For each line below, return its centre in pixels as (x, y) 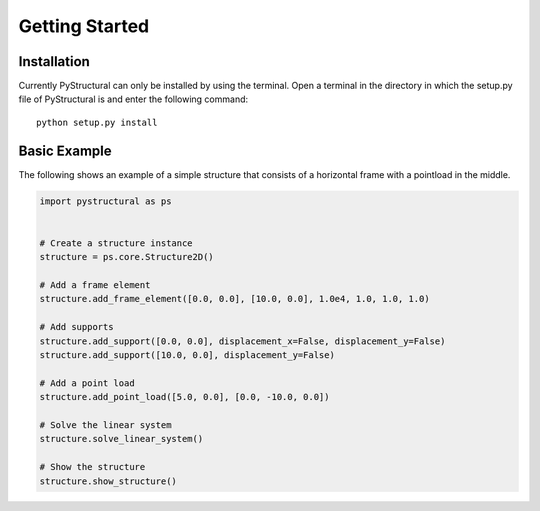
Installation (54, 61)
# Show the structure (92, 467)
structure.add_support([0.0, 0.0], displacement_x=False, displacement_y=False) (242, 341)
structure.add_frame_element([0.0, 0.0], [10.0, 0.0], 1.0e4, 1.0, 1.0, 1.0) (234, 299)
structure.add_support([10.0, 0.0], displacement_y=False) (187, 355)
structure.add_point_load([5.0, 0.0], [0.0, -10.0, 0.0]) (184, 397)
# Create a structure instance (116, 243)
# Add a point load (87, 383)
